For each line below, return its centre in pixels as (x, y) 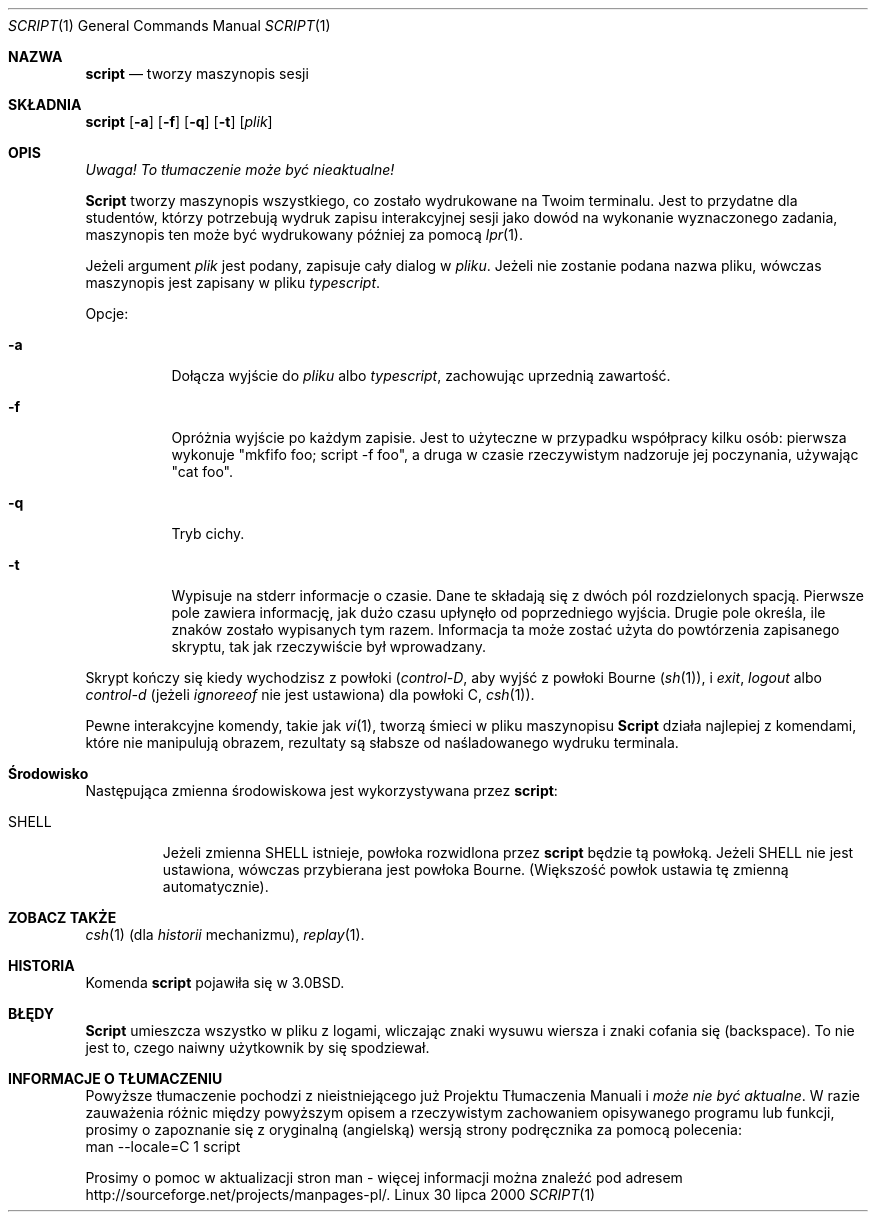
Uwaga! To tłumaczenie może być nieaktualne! (240, 169)
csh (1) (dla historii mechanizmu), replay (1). (225, 934)
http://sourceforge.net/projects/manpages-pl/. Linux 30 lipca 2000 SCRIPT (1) (340, 1194)
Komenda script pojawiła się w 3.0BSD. (215, 982)
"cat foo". (202, 471)
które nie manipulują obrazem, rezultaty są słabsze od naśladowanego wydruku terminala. (382, 742)
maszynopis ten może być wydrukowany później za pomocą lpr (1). (304, 234)
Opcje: (107, 313)
